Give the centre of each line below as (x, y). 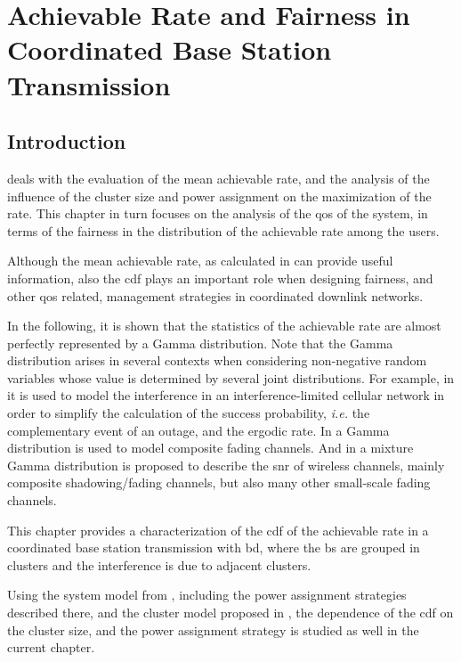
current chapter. (51, 647)
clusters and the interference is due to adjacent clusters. (159, 564)
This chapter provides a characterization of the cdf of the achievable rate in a (218, 530)
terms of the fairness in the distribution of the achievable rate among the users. (223, 230)
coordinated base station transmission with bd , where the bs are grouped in (214, 548)
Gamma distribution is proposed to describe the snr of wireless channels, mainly (226, 465)
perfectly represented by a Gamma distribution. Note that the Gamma (200, 343)
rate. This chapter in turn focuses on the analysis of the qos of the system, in (218, 213)
